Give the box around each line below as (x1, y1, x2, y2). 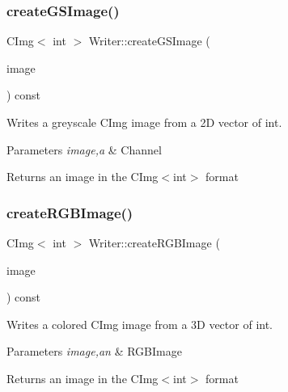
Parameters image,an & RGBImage (6, 343, 182, 360)
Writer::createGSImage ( (88, 32, 210, 49)
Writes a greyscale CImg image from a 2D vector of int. (6, 114, 282, 130)
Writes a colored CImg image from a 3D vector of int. (6, 315, 273, 332)
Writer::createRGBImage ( (88, 234, 220, 251)
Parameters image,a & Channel (6, 141, 162, 158)
